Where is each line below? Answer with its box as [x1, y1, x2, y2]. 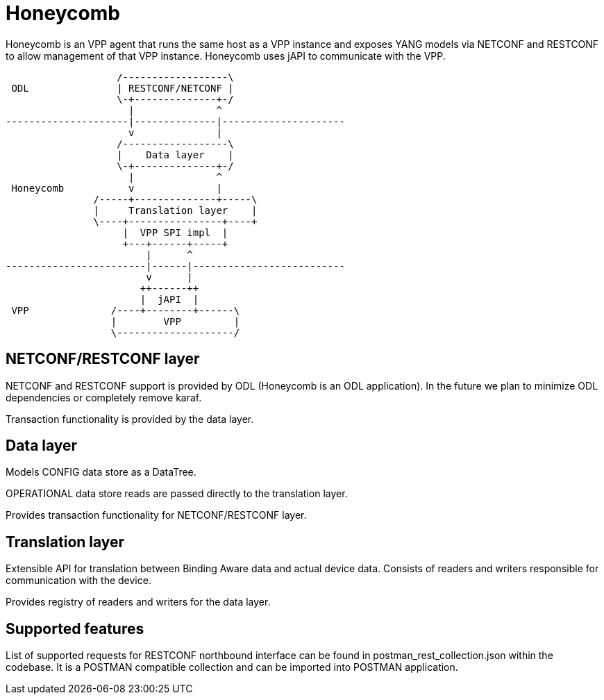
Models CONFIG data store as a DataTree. [6, 466, 196, 478]
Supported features [6, 619, 144, 637]
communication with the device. [6, 574, 151, 587]
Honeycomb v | [11, 182, 222, 194]
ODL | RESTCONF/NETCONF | [11, 82, 234, 94]
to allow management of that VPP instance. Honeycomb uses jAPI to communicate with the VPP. [6, 49, 446, 62]
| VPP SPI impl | [122, 226, 228, 238]
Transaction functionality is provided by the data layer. [6, 412, 254, 425]
